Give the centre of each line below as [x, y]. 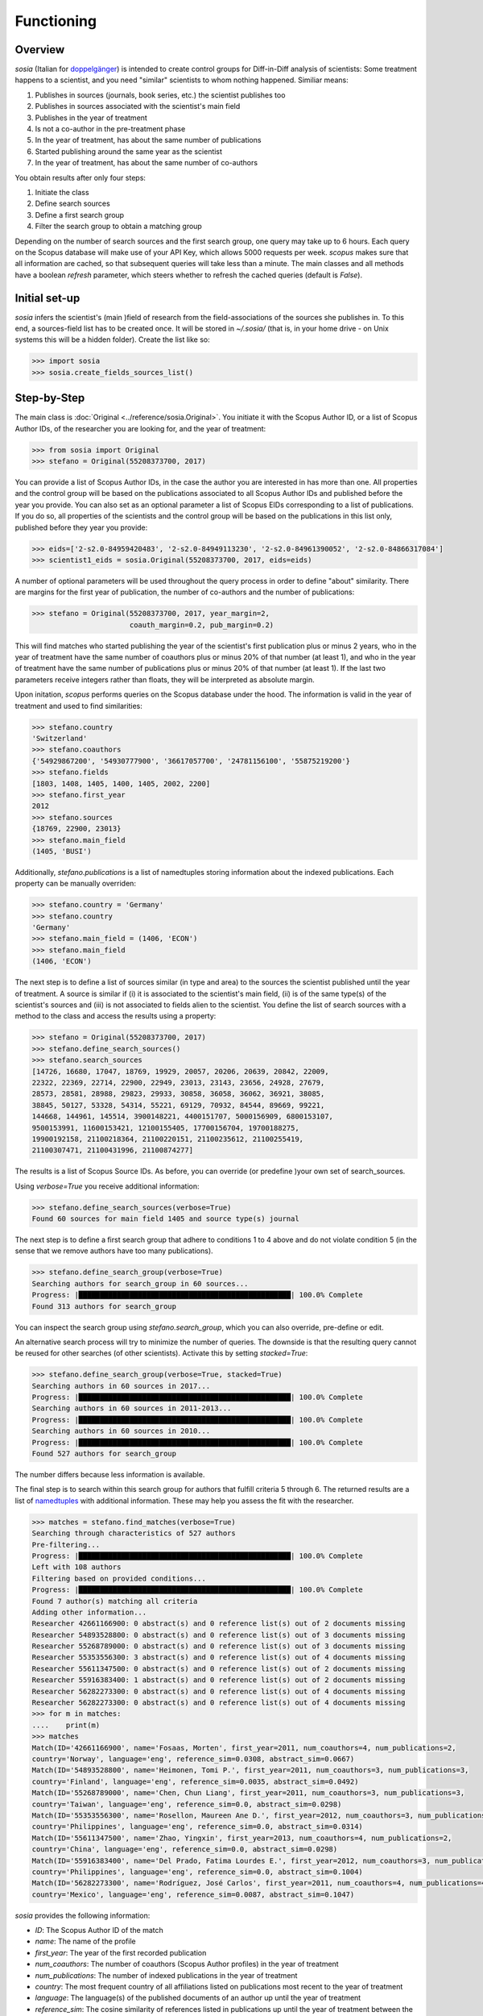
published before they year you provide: [81, 527]
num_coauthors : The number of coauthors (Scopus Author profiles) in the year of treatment [187, 1964]
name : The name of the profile [85, 1941]
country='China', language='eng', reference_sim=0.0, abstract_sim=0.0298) [185, 1849]
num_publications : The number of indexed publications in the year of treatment [166, 1975]
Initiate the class [62, 192]
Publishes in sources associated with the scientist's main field [138, 106]
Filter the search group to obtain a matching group [119, 227]
